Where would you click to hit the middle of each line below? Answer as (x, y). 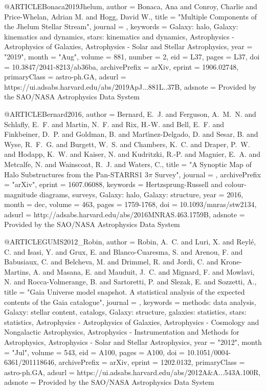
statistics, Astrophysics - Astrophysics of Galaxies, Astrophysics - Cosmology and (132, 322)
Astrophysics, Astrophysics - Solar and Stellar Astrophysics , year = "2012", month (133, 342)
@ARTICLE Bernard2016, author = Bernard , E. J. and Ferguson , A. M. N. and (130, 114)
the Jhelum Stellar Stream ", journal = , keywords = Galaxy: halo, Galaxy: (121, 26)
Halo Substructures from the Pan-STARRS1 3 (76, 174)
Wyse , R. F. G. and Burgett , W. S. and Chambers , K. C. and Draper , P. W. (127, 144)
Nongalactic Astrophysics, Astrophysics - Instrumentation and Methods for (122, 332)
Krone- (231, 262)
